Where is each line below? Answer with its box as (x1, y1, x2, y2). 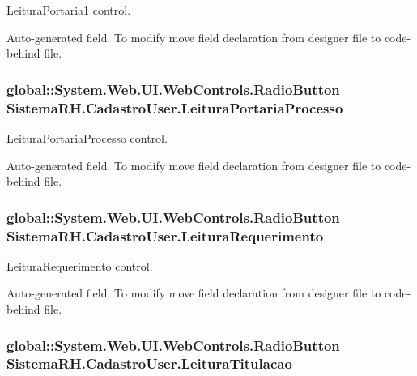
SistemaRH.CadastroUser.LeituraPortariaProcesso (6, 97, 343, 117)
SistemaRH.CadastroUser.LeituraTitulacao (6, 353, 292, 374)
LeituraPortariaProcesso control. (6, 129, 168, 146)
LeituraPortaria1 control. (6, 2, 131, 18)
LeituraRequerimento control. (6, 257, 153, 274)
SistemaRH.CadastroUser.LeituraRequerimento (6, 225, 324, 246)
